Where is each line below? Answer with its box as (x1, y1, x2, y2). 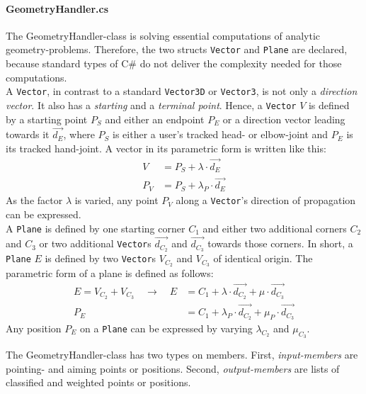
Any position (6, 320, 62, 335)
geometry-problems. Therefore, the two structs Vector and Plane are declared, (6, 42, 348, 57)
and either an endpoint (105, 111, 205, 126)
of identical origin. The (213, 251, 313, 266)
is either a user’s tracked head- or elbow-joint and (113, 127, 328, 142)
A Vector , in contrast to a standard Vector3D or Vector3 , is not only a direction (6, 84, 358, 98)
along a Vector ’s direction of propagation (176, 193, 356, 208)
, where (63, 127, 95, 142)
